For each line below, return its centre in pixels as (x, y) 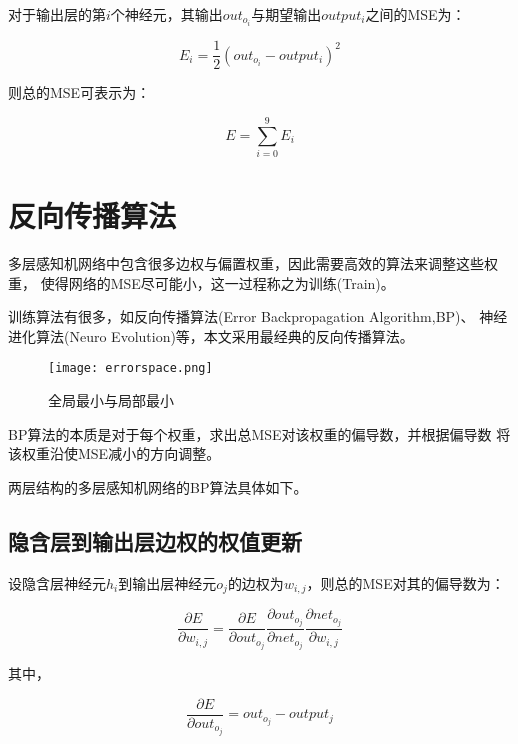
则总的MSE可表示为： (79, 92)
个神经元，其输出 (166, 14)
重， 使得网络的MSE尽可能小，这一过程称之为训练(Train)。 (201, 282)
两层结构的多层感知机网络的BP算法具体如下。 (158, 486)
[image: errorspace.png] (130, 368)
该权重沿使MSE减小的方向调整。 (114, 453)
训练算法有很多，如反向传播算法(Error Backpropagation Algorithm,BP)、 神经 (258, 316)
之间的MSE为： (415, 14)
